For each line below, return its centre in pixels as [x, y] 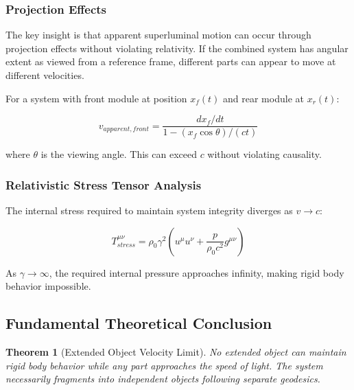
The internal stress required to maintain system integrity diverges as [149, 210]
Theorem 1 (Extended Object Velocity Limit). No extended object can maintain [176, 352]
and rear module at [263, 98]
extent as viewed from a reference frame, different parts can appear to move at [171, 61]
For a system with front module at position [96, 98]
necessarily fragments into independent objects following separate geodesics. [163, 379]
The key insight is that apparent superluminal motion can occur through [158, 35]
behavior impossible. [48, 286]
